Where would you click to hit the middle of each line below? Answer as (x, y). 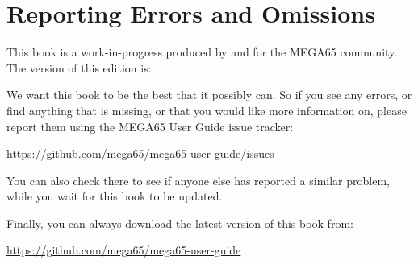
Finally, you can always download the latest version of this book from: (180, 223)
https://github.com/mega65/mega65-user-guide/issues (140, 153)
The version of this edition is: (79, 67)
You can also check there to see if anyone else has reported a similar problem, (198, 180)
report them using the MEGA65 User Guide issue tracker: (150, 126)
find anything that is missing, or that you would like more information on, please (207, 110)
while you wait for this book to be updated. (115, 196)
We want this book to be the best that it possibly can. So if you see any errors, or (209, 95)
